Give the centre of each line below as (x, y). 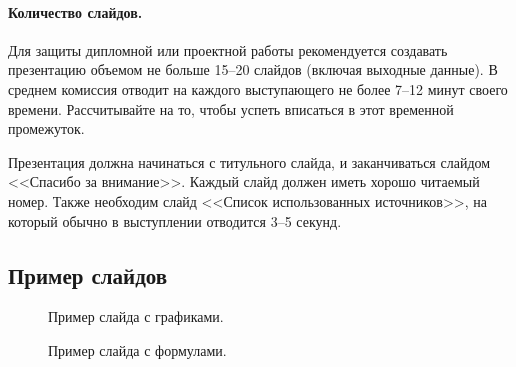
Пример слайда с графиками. (136, 316)
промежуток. (46, 128)
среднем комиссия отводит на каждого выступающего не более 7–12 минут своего (258, 88)
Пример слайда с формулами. (137, 349)
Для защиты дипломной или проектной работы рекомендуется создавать (228, 49)
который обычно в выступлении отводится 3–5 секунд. (175, 220)
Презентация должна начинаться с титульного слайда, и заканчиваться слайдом (249, 161)
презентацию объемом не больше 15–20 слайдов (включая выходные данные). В (253, 69)
